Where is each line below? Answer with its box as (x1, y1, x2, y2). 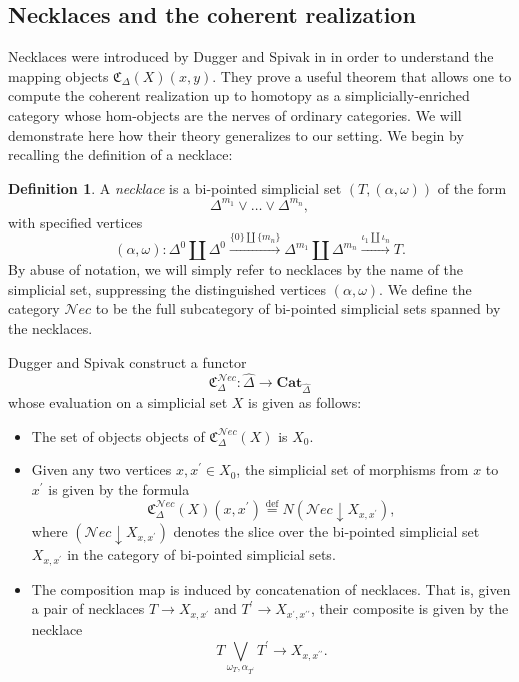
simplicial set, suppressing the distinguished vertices (8, 278, 327, 299)
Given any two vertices (31, 459, 172, 480)
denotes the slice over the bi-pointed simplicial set (173, 520, 480, 541)
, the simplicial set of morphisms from (236, 459, 469, 480)
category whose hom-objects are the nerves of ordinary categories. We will (8, 104, 462, 125)
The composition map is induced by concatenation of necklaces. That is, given (31, 578, 511, 599)
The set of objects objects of (31, 425, 205, 446)
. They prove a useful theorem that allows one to (212, 65, 512, 86)
